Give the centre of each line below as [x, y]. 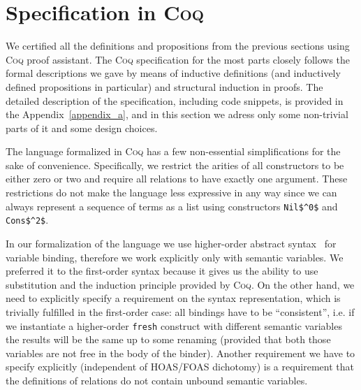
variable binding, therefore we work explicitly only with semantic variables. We [175, 257]
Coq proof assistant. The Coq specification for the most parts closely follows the [178, 59]
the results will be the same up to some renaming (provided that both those [168, 339]
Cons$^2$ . [27, 220]
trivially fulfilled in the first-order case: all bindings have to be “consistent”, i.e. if [180, 311]
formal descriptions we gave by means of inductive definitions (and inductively [173, 73]
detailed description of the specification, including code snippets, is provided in [175, 100]
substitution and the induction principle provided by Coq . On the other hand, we [180, 284]
